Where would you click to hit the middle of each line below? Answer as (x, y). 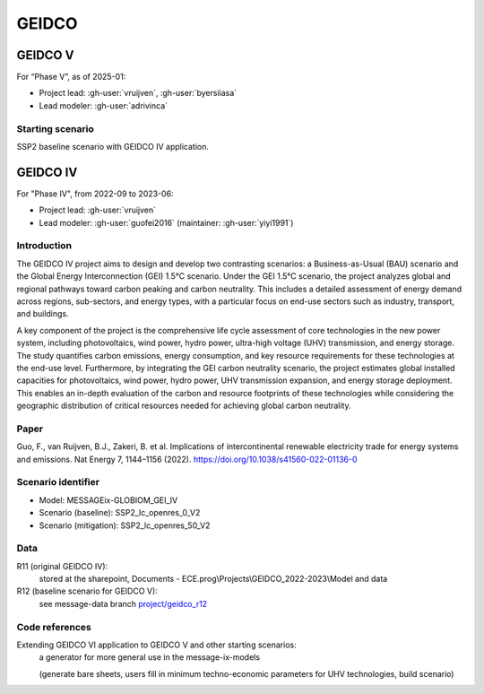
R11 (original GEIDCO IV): (62, 566)
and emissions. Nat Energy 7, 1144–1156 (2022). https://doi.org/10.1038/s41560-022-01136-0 (187, 459)
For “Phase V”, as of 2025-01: (71, 77)
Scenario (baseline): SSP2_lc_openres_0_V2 (120, 513)
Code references (54, 627)
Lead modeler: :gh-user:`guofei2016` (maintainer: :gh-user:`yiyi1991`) (166, 222)
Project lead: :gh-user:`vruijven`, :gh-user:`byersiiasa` (138, 93)
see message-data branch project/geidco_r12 (123, 603)
